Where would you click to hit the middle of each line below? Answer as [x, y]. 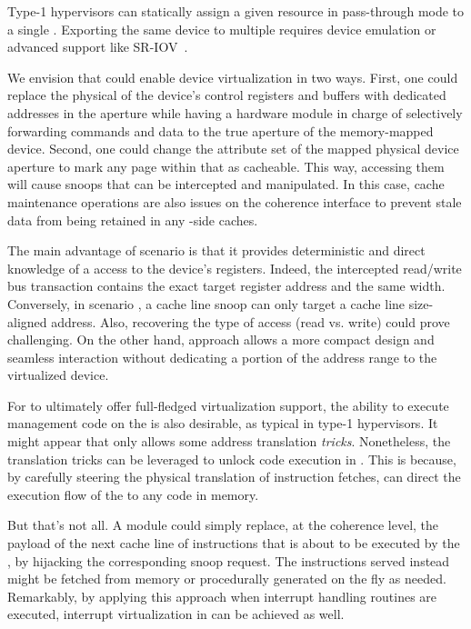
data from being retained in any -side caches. [133, 220]
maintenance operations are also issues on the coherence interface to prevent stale [235, 201]
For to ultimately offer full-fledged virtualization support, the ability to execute [228, 405]
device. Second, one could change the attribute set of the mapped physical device [233, 149]
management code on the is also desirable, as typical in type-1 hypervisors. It [223, 423]
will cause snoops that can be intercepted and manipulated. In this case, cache [226, 184]
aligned [27, 321]
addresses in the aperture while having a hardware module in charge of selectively [235, 112]
